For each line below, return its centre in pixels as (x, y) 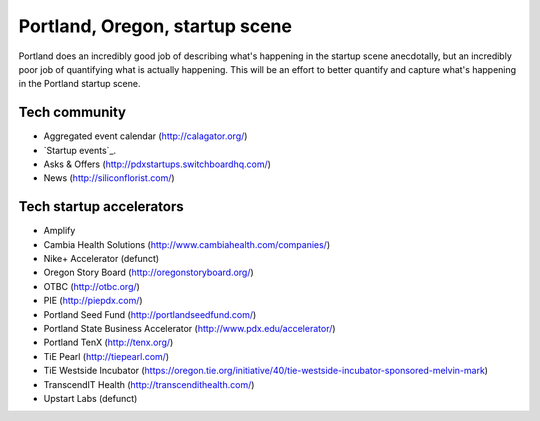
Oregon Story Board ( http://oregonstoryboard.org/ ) (148, 272)
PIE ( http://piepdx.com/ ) (93, 301)
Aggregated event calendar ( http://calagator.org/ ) (145, 136)
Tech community (72, 112)
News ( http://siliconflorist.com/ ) (109, 178)
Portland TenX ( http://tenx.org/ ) (108, 342)
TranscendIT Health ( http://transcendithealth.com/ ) (149, 384)
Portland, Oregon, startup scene (155, 26)
